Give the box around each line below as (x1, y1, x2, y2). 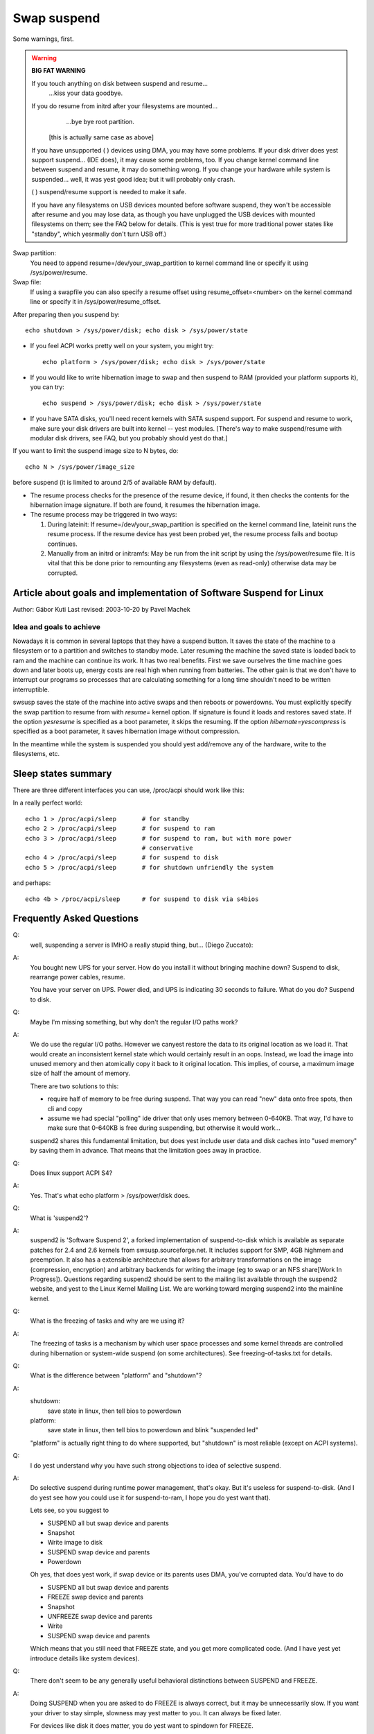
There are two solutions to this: (30, 1082, 119, 1090)
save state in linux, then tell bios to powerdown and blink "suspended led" (47, 1426, 259, 1434)
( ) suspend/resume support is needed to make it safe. (31, 188, 187, 196)
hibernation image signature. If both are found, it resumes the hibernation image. (30, 501, 260, 509)
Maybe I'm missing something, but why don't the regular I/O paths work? (30, 1018, 238, 1026)
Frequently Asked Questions (12, 913, 139, 925)
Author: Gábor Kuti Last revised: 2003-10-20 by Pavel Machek (12, 605, 190, 613)
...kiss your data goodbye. (48, 89, 123, 97)
